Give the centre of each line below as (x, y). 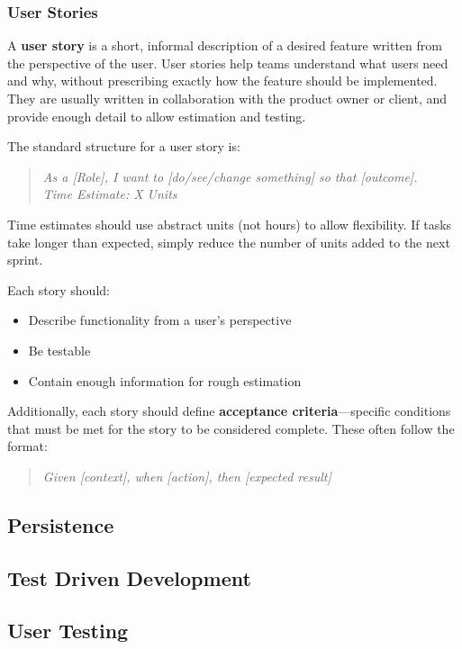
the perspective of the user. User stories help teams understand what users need (228, 63)
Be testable (59, 350)
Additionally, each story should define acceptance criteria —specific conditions (229, 411)
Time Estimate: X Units (110, 194)
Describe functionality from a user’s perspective (160, 320)
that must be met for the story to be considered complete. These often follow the (231, 428)
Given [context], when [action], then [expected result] (187, 476)
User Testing (68, 631)
